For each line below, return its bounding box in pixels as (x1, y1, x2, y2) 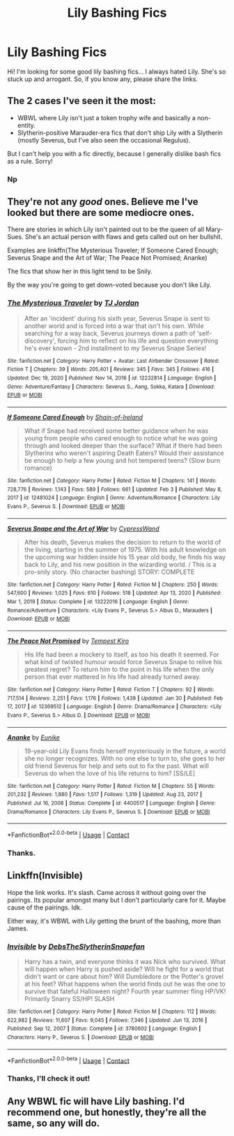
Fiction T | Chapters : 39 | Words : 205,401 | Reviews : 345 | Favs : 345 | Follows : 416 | (7, 366, 214, 373)
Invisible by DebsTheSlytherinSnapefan (7, 942, 145, 951)
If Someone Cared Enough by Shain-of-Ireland (7, 413, 143, 422)
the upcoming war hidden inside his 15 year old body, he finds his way (24, 552, 226, 561)
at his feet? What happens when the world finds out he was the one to (24, 979, 226, 988)
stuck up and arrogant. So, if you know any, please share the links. (7, 75, 198, 83)
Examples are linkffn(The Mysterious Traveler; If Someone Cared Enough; (7, 246, 219, 254)
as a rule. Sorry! (7, 157, 54, 165)
